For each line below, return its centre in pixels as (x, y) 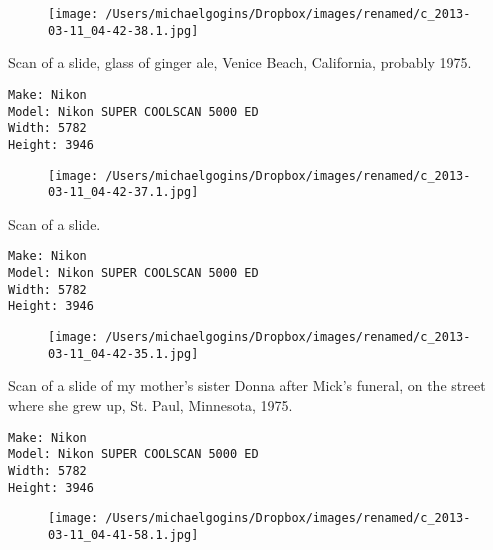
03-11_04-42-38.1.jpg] (123, 30)
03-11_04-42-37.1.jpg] (123, 192)
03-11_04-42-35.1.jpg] (123, 353)
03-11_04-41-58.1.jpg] (123, 534)
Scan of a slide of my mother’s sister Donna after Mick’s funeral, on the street (247, 385)
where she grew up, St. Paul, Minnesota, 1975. (150, 404)
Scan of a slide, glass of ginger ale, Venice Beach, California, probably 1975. (240, 62)
